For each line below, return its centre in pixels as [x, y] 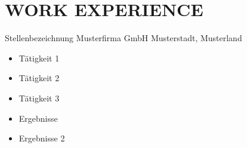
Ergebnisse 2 [42, 138]
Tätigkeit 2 [39, 78]
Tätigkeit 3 [39, 98]
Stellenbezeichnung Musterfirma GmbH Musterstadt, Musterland [123, 38]
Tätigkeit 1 [39, 58]
